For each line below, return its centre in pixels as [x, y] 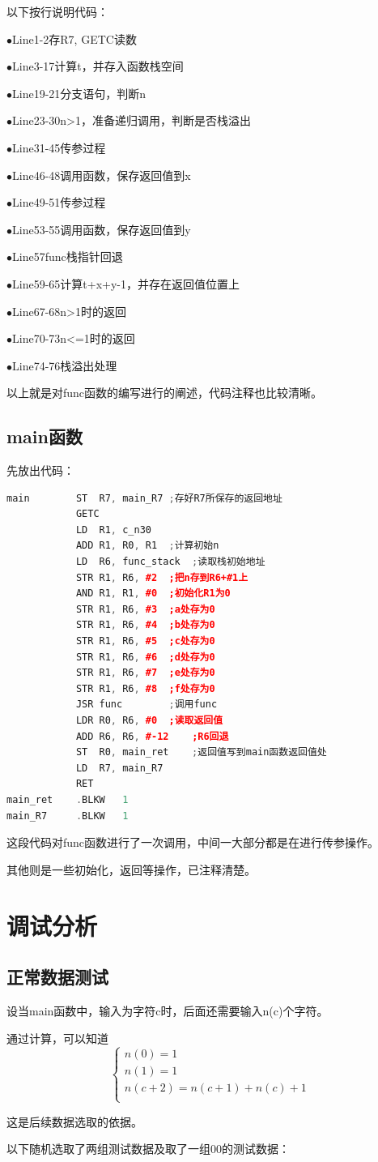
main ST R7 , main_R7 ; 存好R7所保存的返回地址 [144, 498]
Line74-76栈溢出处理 [65, 365]
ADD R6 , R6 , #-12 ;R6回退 [152, 736]
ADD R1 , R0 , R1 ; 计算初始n [147, 546]
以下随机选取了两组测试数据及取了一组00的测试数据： [148, 1149]
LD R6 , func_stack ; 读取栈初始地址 [170, 562]
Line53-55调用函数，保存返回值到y [102, 229]
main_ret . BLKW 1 [68, 799]
